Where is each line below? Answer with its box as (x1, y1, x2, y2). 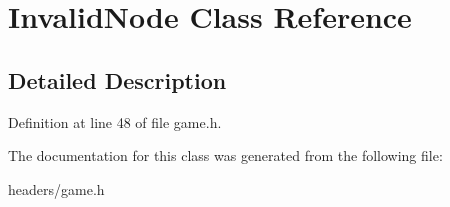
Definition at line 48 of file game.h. (8, 111, 222, 132)
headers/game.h (8, 178, 105, 199)
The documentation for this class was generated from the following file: (8, 145, 443, 166)
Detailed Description (8, 64, 227, 95)
